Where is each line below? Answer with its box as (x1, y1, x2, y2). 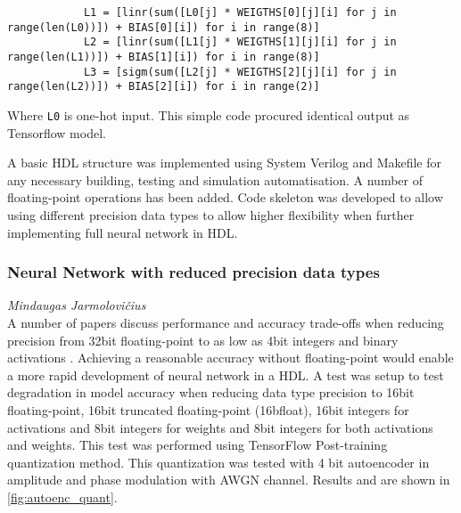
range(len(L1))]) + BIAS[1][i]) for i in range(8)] (7, 50, 320, 63)
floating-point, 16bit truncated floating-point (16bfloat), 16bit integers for (7, 400, 409, 419)
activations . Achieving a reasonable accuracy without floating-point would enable (7, 348, 454, 367)
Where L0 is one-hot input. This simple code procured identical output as (7, 105, 410, 124)
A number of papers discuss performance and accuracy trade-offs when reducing (7, 313, 444, 331)
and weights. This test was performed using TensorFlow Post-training (7, 436, 388, 454)
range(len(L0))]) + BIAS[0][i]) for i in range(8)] (7, 20, 320, 34)
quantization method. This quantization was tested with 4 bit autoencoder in (7, 452, 430, 471)
